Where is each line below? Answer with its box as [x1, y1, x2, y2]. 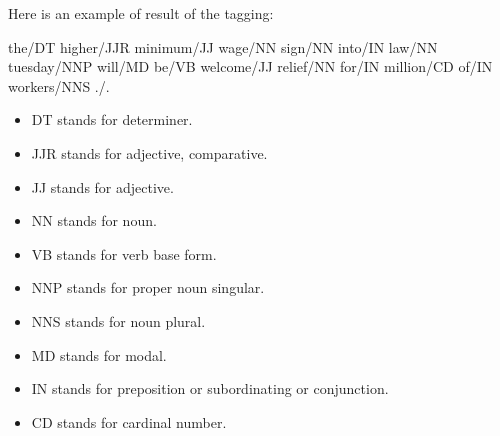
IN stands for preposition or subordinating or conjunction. [31, 378, 389, 399]
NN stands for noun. [31, 210, 157, 231]
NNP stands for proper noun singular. [31, 277, 265, 298]
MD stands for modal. [31, 344, 167, 365]
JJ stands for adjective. [31, 176, 174, 197]
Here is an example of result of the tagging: [8, 3, 274, 23]
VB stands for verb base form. [31, 243, 217, 264]
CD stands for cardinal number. [31, 411, 227, 432]
